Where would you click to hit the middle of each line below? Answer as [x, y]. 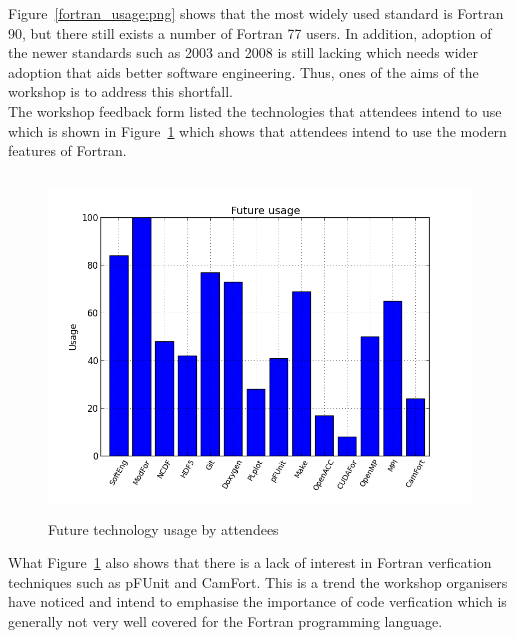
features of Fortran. [67, 150]
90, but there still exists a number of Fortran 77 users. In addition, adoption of [250, 32]
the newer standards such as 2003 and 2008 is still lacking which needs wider [243, 52]
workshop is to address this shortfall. [120, 91]
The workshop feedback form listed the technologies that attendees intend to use [255, 110]
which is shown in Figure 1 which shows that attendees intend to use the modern [257, 130]
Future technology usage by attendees [163, 528]
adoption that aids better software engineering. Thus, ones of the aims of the [243, 71]
